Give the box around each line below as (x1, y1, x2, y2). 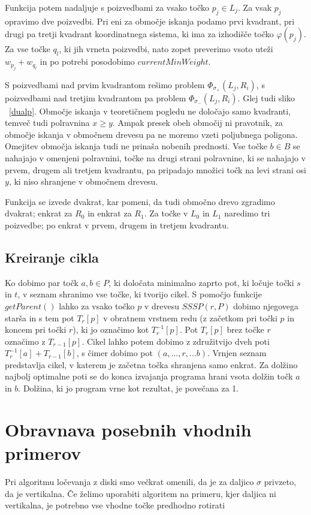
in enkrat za (87, 207, 132, 219)
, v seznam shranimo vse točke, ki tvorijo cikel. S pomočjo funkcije (17, 288, 262, 300)
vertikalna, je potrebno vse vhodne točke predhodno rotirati (5, 499, 225, 511)
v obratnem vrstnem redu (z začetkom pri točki (103, 311, 277, 324)
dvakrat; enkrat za (5, 207, 73, 219)
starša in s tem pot (5, 311, 74, 324)
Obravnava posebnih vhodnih (5, 417, 252, 441)
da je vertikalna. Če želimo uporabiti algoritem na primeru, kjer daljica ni (5, 487, 276, 499)
